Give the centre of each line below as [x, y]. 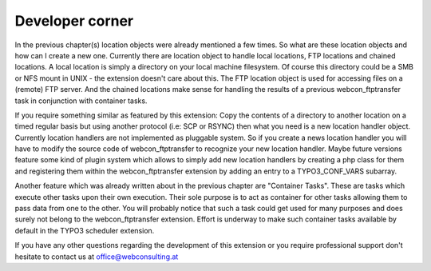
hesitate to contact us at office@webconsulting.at [97, 257]
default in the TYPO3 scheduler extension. [85, 230]
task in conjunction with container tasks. [81, 101]
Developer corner [74, 21]
